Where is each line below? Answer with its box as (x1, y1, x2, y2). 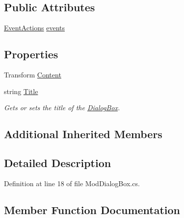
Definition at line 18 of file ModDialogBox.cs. (4, 178, 140, 188)
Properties (4, 47, 58, 62)
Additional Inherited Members (4, 126, 162, 142)
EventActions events (4, 23, 65, 33)
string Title (4, 86, 38, 96)
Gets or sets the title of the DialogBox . (4, 102, 120, 113)
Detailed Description (4, 155, 111, 170)
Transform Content (4, 70, 61, 79)
